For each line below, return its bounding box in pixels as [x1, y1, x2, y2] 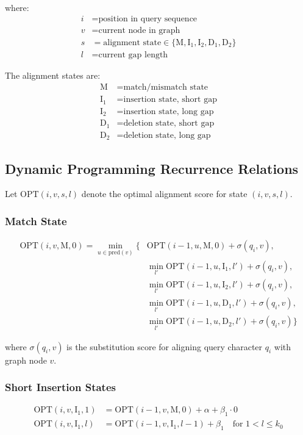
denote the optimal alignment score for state [81, 187, 248, 200]
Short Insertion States [5, 379, 116, 395]
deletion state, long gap [123, 131, 211, 140]
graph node [5, 353, 47, 366]
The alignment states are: [5, 68, 101, 81]
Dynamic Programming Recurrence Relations [5, 159, 299, 178]
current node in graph [98, 26, 180, 35]
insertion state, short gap [123, 95, 217, 104]
